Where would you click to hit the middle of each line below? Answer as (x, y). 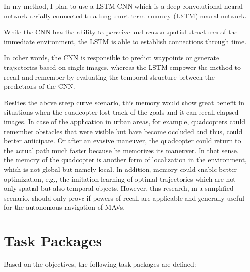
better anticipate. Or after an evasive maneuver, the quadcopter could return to (123, 141)
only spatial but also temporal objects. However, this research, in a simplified (119, 188)
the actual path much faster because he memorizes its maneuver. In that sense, (121, 150)
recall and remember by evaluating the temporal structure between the (109, 76)
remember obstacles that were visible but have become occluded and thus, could (123, 131)
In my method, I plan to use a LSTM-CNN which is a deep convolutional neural (123, 6)
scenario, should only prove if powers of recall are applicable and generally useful (124, 197)
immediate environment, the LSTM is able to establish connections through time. (125, 41)
